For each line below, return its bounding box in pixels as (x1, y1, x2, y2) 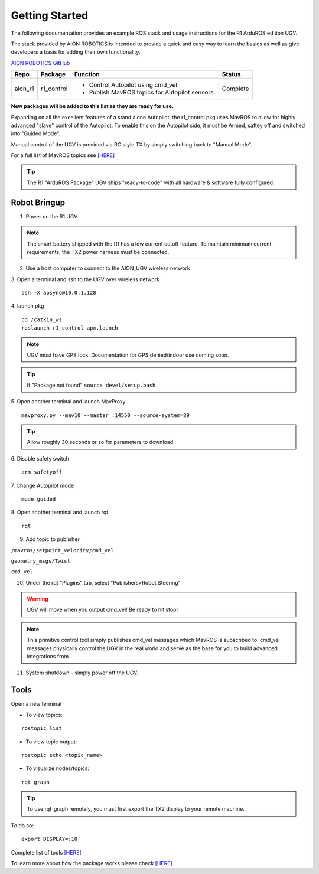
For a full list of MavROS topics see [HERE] (11, 152, 115, 159)
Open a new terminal (11, 700, 62, 707)
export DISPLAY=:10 (21, 836, 78, 843)
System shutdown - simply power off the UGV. (25, 669, 139, 676)
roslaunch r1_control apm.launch (21, 325, 118, 331)
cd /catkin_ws (21, 316, 62, 323)
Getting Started (11, 9, 89, 22)
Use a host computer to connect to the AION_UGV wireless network (25, 265, 190, 272)
